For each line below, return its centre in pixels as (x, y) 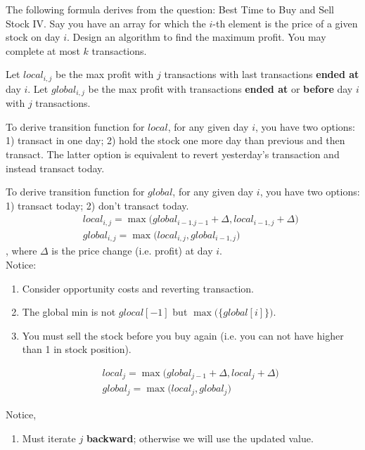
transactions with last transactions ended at (262, 74)
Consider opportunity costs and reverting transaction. (138, 288)
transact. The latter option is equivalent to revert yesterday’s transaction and (173, 154)
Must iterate (49, 438)
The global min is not (69, 312)
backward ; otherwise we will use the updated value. (200, 438)
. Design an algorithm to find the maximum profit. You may (196, 37)
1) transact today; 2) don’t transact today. (97, 205)
